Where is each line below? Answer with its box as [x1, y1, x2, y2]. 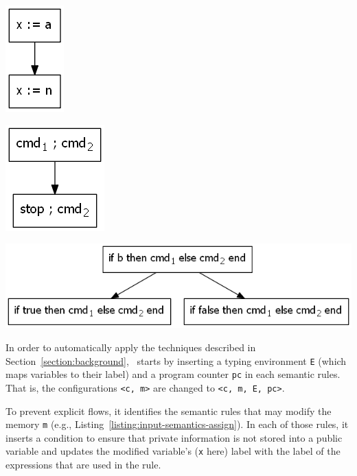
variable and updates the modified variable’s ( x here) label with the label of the [5, 444, 341, 458]
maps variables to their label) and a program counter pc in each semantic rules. [5, 367, 341, 381]
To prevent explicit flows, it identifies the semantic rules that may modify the [5, 403, 332, 418]
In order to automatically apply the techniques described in [5, 340, 256, 354]
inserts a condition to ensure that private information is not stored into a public [5, 430, 343, 444]
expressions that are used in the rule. [5, 457, 161, 472]
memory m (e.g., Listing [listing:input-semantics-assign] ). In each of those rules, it [5, 417, 349, 431]
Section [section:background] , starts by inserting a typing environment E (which [5, 353, 347, 368]
